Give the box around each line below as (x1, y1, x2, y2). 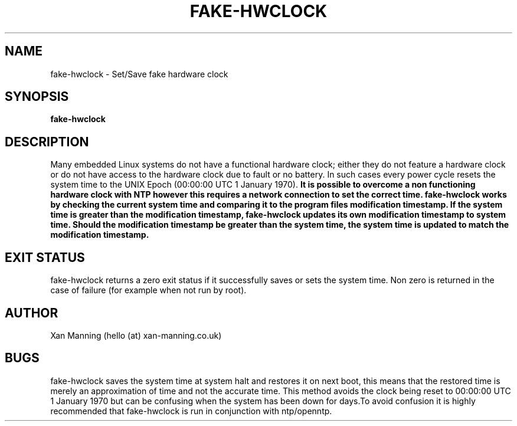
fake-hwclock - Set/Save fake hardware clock (50, 68, 228, 79)
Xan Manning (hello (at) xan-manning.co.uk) (50, 330, 222, 340)
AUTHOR (5, 305, 58, 320)
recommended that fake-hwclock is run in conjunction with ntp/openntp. (50, 405, 332, 416)
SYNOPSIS (5, 89, 69, 104)
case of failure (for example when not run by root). (50, 285, 247, 296)
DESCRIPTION (5, 134, 89, 149)
